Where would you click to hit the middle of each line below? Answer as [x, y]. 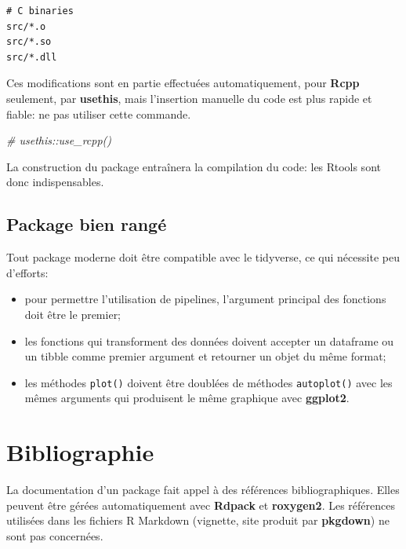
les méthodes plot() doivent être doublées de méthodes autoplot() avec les [208, 382]
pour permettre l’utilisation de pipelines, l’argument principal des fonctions [205, 299]
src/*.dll [32, 57]
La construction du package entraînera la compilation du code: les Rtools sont [194, 166]
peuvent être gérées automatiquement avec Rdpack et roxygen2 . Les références [201, 505]
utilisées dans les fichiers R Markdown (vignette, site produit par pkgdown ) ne [198, 520]
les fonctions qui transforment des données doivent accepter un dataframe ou [209, 340]
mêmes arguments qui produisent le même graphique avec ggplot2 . [187, 398]
